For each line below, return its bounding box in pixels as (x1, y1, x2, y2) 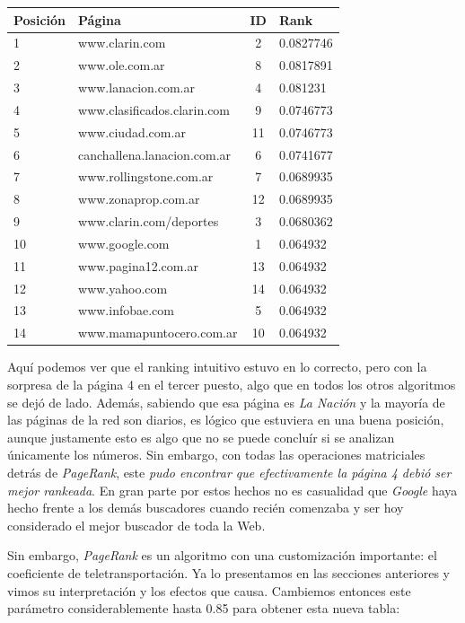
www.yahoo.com (78, 278, 168, 297)
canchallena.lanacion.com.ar (78, 145, 232, 163)
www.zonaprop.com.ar (78, 189, 200, 208)
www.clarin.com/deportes (78, 212, 219, 231)
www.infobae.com (78, 301, 174, 320)
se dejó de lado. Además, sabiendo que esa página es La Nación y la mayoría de (7, 392, 445, 411)
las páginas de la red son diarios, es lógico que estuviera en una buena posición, (7, 410, 444, 429)
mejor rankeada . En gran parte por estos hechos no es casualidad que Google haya (7, 480, 458, 499)
